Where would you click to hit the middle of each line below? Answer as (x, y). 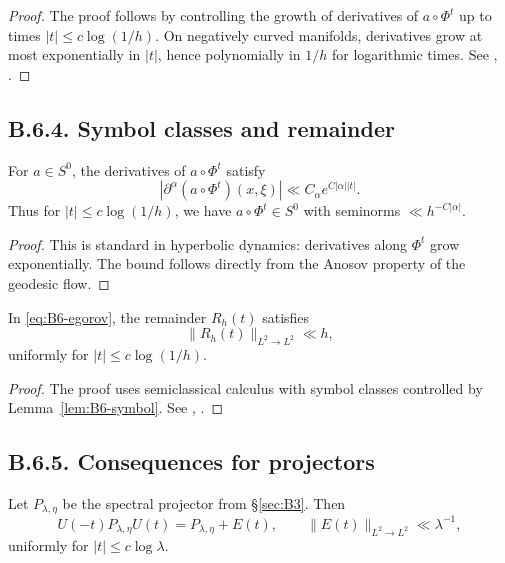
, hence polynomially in (229, 54)
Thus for (34, 210)
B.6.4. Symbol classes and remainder (201, 127)
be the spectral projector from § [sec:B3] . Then (204, 502)
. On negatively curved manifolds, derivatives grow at (319, 34)
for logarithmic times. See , (414, 54)
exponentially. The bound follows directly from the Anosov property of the (237, 263)
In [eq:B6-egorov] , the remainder (107, 316)
